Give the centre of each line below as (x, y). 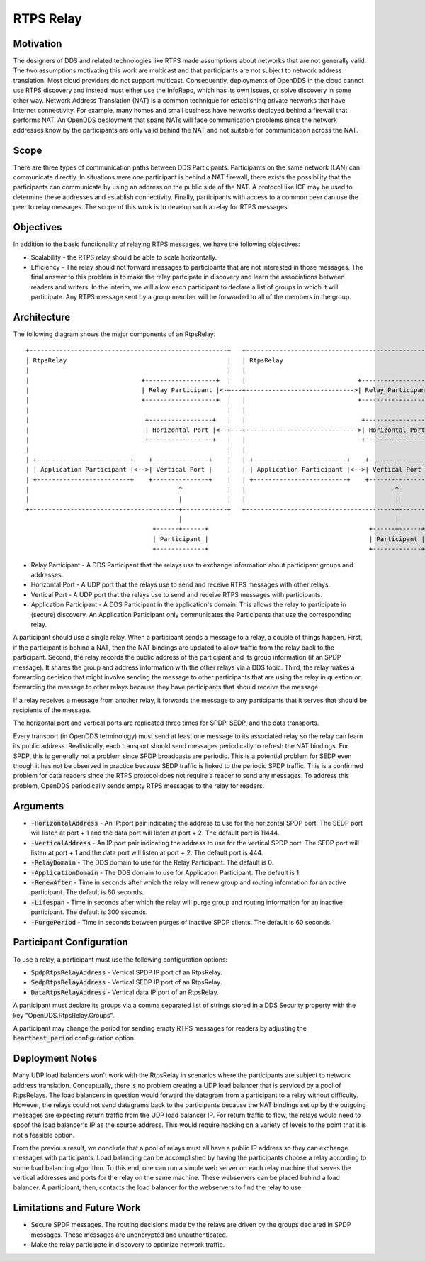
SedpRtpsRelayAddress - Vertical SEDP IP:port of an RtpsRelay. (126, 982)
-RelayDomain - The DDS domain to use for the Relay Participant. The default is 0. (152, 862)
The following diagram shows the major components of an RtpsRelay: (114, 334)
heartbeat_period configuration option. (74, 1038)
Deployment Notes (55, 1059)
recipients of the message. (52, 710)
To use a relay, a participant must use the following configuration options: (120, 959)
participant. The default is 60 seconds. (87, 892)
